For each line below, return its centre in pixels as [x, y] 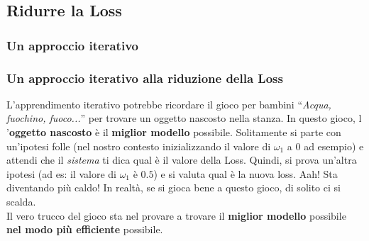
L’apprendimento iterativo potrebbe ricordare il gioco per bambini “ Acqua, [169, 104]
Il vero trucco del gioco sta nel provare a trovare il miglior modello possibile [176, 215]
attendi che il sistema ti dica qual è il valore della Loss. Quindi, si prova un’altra [182, 160]
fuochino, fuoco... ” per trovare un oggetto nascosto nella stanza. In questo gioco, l [184, 118]
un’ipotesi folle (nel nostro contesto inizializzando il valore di [139, 146]
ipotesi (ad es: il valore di [61, 173]
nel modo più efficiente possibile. [85, 229]
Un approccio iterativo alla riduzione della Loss [145, 78]
